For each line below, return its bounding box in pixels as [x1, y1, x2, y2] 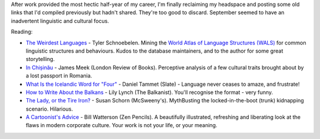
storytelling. [25, 56, 55, 63]
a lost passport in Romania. [25, 72, 92, 79]
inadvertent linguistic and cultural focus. [11, 17, 110, 24]
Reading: [11, 28, 33, 35]
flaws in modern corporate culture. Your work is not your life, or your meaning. [25, 122, 217, 129]
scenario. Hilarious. [25, 105, 73, 112]
